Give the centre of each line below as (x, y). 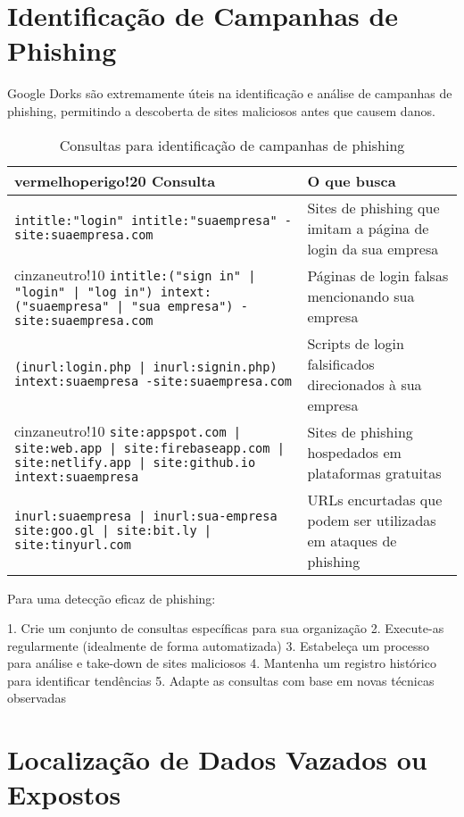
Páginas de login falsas (378, 275)
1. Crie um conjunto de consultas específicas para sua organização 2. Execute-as (226, 628)
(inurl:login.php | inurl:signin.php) (146, 367)
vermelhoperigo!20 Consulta (115, 180)
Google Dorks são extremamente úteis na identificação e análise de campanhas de (230, 93)
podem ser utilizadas (372, 520)
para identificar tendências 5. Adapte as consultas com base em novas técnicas (221, 680)
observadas (37, 698)
